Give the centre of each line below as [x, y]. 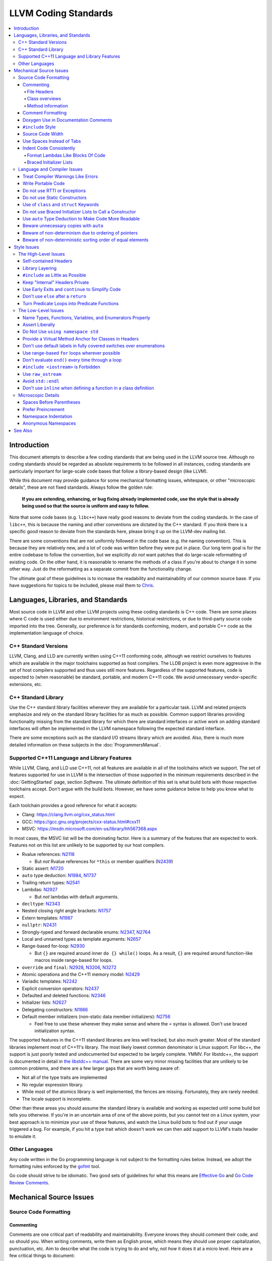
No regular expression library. [53, 1084]
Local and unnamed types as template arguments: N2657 [81, 939]
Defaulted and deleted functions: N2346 [64, 996]
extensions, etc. [26, 684]
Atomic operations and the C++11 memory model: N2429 [81, 974]
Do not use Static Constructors [55, 197]
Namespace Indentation [48, 417]
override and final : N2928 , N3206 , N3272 [69, 967]
